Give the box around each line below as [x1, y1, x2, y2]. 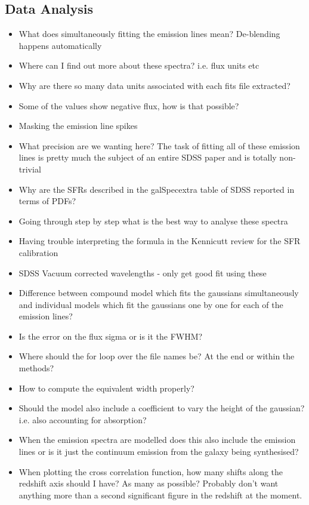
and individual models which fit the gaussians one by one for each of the [18, 298, 283, 310]
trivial [18, 162, 41, 175]
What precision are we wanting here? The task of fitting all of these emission [18, 139, 300, 152]
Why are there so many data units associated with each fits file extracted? [18, 79, 291, 91]
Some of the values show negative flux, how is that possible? [18, 99, 239, 112]
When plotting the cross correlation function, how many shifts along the [18, 465, 283, 478]
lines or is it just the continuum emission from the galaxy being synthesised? [18, 445, 299, 458]
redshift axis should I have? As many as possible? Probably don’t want [18, 477, 279, 489]
